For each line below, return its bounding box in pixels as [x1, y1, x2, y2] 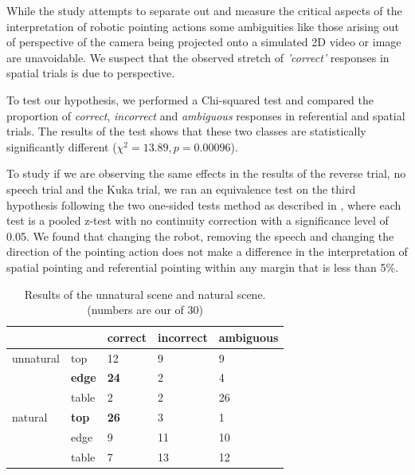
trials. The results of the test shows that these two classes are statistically [6, 123, 366, 139]
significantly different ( [6, 138, 117, 155]
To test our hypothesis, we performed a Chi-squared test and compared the [6, 91, 374, 108]
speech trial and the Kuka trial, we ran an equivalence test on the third [6, 180, 356, 197]
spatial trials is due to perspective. [6, 65, 175, 81]
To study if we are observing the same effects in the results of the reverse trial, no [6, 165, 406, 182]
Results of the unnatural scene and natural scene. [24, 285, 266, 302]
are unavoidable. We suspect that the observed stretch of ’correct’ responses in [6, 49, 390, 65]
